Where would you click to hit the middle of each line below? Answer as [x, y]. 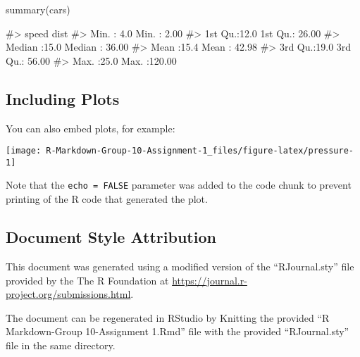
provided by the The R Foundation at [87, 280]
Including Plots [63, 98]
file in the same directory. [61, 345]
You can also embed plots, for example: [91, 128]
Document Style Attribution [111, 237]
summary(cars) [38, 9]
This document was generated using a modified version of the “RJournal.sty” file [180, 266]
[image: [24, 151]
